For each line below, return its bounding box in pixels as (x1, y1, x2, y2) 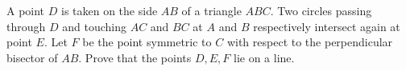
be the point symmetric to (82, 34, 212, 50)
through (6, 18, 46, 34)
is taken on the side (60, 2, 158, 18)
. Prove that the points (78, 49, 192, 65)
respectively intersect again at (253, 18, 400, 34)
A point (6, 2, 45, 18)
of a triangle (181, 2, 242, 18)
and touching (62, 18, 126, 34)
